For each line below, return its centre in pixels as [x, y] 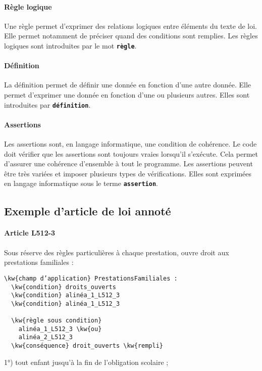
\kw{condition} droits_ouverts [64, 287]
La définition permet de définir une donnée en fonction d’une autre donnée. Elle [128, 85]
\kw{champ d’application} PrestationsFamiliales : [91, 278]
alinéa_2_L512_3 [46, 337]
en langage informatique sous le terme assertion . [81, 183]
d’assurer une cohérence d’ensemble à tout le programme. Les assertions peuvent [128, 164]
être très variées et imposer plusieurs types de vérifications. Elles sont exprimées [128, 173]
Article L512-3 [30, 233]
